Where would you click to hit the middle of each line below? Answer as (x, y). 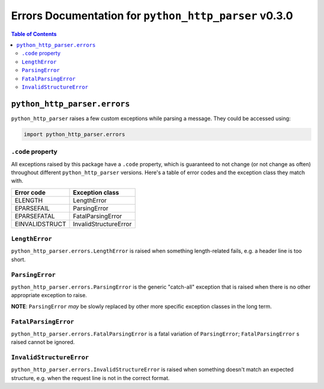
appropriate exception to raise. (49, 295)
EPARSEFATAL (35, 216)
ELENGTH (29, 200)
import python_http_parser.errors (74, 134)
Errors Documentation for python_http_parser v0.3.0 (152, 16)
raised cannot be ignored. (43, 342)
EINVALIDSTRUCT (40, 224)
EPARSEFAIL (32, 208)
